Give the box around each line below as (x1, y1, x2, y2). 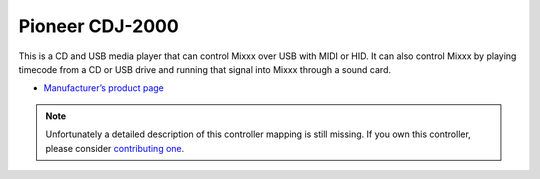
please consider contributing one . (45, 142, 185, 154)
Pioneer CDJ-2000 (18, 15, 179, 37)
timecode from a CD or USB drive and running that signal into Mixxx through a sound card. (18, 63, 392, 75)
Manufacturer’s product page (43, 82, 165, 94)
